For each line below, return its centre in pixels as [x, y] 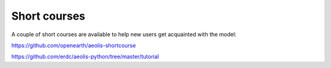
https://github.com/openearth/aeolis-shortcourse [74, 45]
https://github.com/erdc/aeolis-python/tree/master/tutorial [85, 57]
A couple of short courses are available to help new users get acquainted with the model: [124, 34]
